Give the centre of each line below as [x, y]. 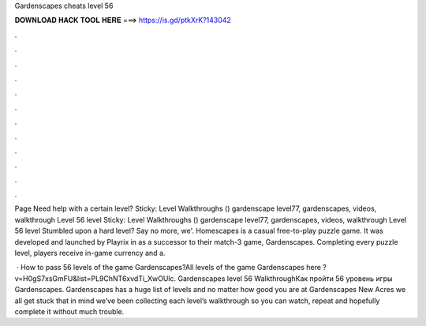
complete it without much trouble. [69, 311]
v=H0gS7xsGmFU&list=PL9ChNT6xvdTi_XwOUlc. [95, 278]
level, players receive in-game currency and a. [90, 253]
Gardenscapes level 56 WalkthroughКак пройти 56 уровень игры [285, 278]
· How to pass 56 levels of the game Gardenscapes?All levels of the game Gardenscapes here [168, 268]
